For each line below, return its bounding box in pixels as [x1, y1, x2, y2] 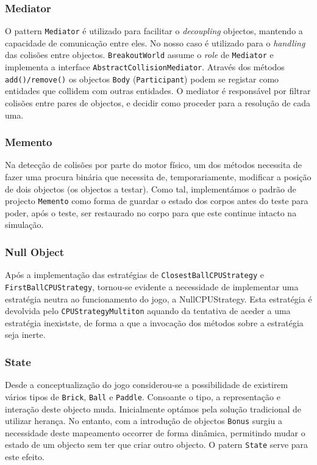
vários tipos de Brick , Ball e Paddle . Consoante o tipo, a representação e [5, 390, 280, 403]
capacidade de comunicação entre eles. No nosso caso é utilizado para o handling [5, 36, 305, 49]
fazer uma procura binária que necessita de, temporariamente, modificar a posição [5, 170, 312, 183]
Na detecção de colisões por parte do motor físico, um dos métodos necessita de [5, 158, 302, 171]
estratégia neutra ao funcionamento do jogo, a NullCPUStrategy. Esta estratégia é [5, 292, 312, 305]
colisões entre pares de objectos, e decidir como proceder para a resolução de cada [5, 97, 311, 109]
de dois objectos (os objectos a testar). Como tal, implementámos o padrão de [5, 182, 296, 195]
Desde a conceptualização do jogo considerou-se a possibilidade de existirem [5, 378, 288, 391]
